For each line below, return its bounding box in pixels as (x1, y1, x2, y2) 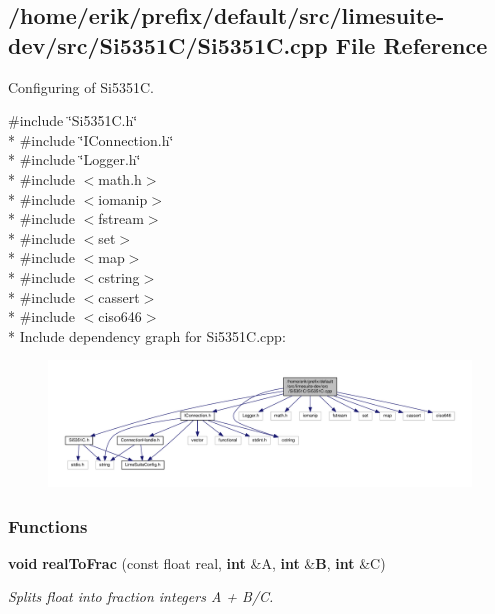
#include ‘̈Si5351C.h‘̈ (8, 110, 138, 131)
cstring (98, 266, 140, 287)
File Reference (335, 29, 488, 60)
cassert (98, 286, 140, 307)
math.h (98, 168, 142, 189)
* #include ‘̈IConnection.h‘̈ (8, 129, 174, 150)
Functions (8, 513, 88, 538)
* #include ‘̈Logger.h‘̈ (8, 149, 141, 170)
